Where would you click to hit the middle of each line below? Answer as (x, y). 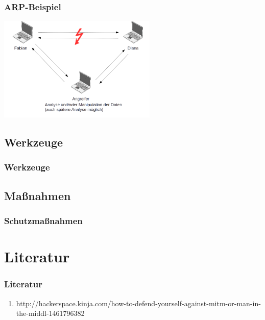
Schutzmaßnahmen (43, 221)
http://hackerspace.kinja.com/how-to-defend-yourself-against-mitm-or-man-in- (138, 303)
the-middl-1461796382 (50, 313)
